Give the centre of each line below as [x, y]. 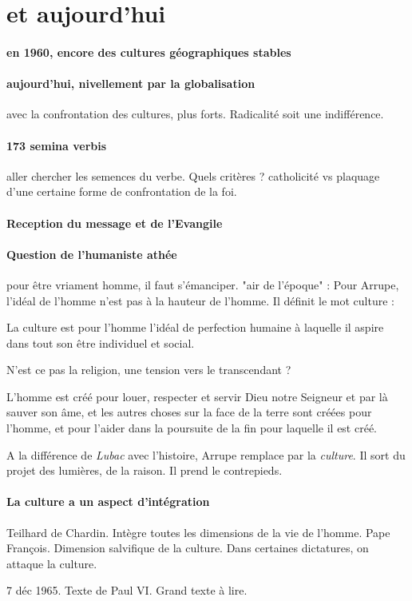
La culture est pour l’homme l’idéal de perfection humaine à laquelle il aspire [195, 327]
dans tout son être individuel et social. [101, 342]
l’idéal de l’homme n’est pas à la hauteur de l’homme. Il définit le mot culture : [200, 300]
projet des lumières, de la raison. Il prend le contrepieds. [145, 470]
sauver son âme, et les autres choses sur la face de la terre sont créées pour [189, 412]
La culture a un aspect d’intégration [108, 501]
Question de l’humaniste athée [92, 254]
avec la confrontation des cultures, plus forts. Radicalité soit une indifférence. [195, 114]
